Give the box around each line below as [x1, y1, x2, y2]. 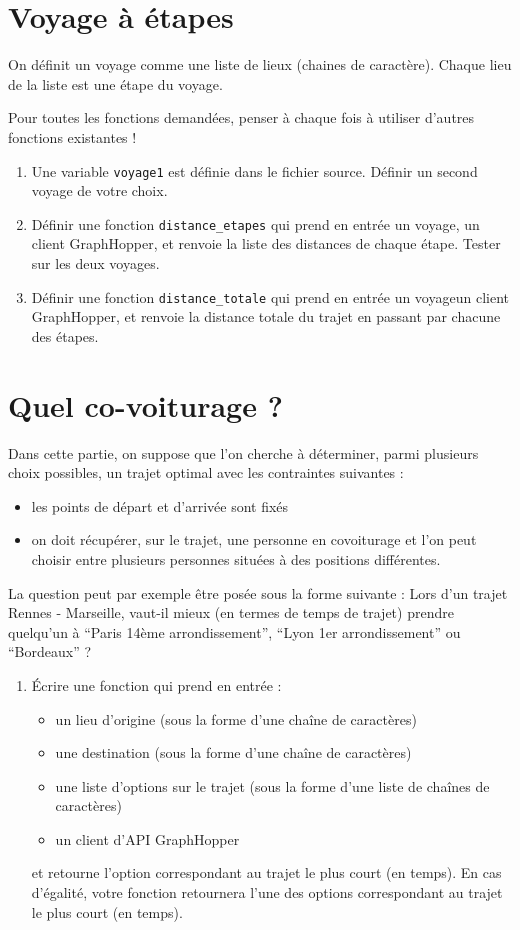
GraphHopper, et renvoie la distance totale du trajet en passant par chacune [31, 306, 501, 327]
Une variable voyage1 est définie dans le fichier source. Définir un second [31, 160, 478, 181]
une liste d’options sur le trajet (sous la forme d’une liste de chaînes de [55, 775, 490, 796]
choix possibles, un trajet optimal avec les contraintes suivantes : [8, 462, 404, 483]
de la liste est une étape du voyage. [8, 73, 223, 94]
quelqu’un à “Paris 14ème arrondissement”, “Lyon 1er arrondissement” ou [8, 621, 461, 642]
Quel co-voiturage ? [8, 384, 283, 425]
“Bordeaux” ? [8, 641, 92, 662]
